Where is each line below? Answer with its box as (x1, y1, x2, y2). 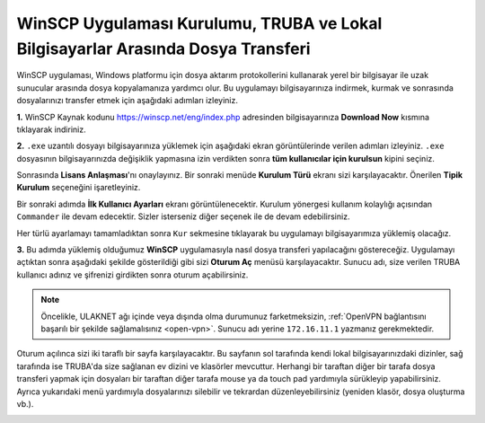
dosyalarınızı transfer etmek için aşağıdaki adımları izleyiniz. (16, 95, 238, 106)
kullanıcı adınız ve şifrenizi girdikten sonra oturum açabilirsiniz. (16, 269, 249, 280)
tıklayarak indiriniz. (16, 124, 86, 135)
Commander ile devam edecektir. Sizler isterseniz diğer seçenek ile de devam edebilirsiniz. (16, 211, 350, 222)
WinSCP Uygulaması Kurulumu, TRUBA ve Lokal (16, 13, 383, 33)
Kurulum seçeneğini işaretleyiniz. (16, 182, 141, 193)
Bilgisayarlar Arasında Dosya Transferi (16, 39, 311, 58)
